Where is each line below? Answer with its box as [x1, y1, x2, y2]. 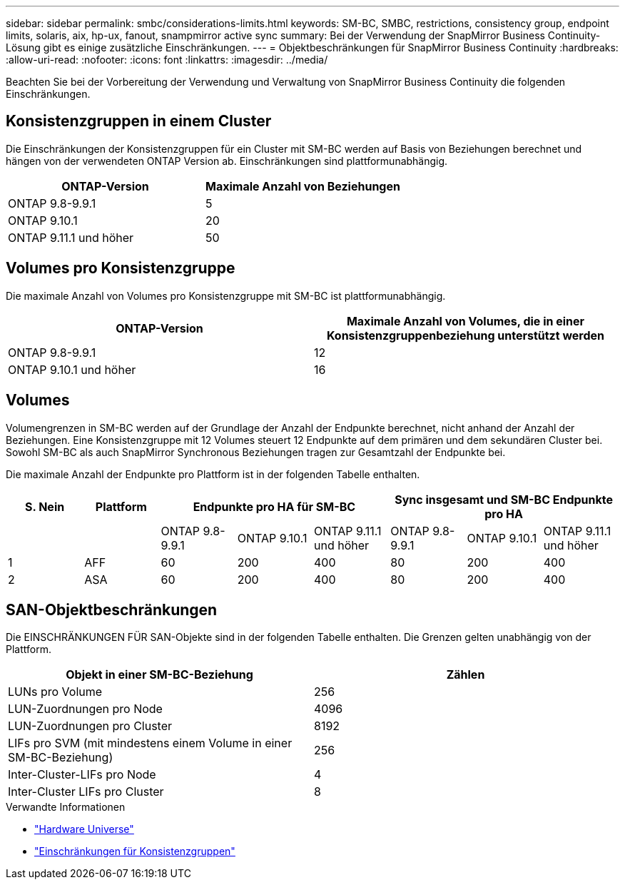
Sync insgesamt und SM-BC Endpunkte [395, 492, 614, 507]
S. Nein [25, 499, 65, 514]
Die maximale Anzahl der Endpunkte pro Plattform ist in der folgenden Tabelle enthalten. [6, 467, 420, 480]
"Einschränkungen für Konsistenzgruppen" [34, 845, 235, 858]
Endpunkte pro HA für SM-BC [193, 499, 356, 514]
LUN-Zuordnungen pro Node [8, 702, 163, 717]
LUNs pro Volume [8, 684, 103, 699]
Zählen [446, 667, 485, 682]
